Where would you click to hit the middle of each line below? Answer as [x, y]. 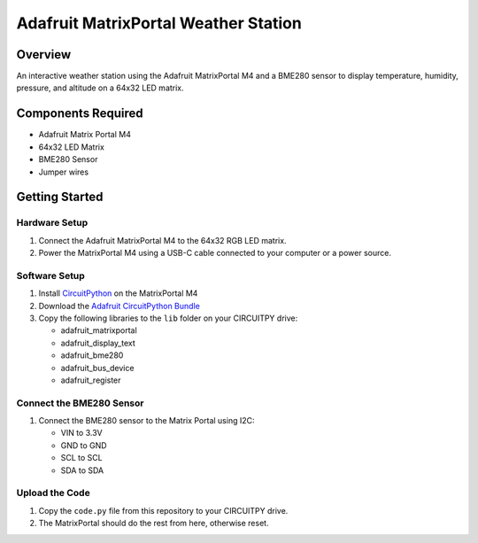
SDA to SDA [82, 470]
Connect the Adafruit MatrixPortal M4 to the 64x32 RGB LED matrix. [162, 240]
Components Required [80, 114]
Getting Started [60, 197]
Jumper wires [63, 172]
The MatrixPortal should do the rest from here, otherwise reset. [154, 524]
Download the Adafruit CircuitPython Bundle [119, 306]
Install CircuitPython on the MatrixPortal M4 [118, 293]
